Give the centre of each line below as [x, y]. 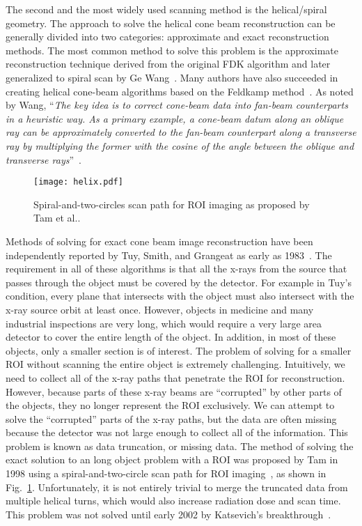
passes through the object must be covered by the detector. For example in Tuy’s [179, 282]
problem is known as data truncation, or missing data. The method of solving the [180, 446]
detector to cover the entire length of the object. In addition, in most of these [171, 337]
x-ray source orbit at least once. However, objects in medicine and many [160, 309]
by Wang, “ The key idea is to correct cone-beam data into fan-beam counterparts [177, 105]
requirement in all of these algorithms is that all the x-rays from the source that [176, 269]
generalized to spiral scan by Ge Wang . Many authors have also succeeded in [172, 77]
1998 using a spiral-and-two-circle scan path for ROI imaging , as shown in [166, 473]
